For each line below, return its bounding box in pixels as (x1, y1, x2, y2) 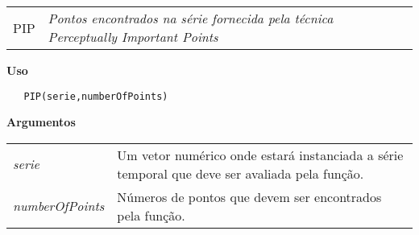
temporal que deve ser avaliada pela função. (117, 163, 364, 183)
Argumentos (6, 113, 76, 130)
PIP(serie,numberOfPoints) (23, 90, 168, 102)
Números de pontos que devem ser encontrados (117, 187, 382, 206)
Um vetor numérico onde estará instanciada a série (117, 145, 404, 164)
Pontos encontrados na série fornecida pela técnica (48, 9, 334, 27)
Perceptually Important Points (48, 27, 218, 46)
